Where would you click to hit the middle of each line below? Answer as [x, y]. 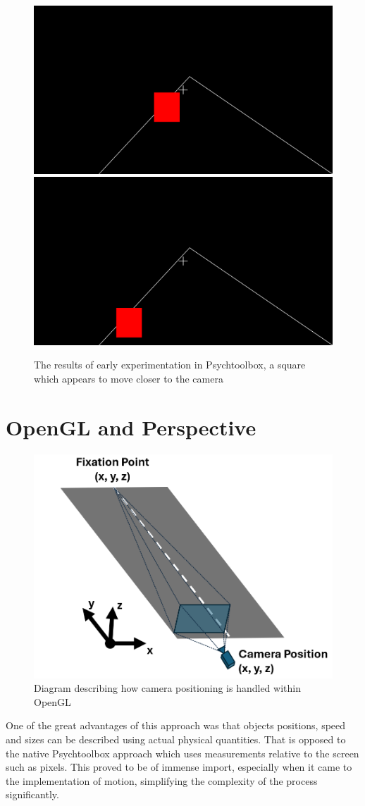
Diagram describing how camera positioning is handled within [167, 688]
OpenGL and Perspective [131, 427]
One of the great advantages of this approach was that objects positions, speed [176, 725]
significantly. [32, 794]
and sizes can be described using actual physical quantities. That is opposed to [176, 739]
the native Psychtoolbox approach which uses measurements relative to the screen [182, 753]
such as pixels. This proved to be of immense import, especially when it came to [179, 767]
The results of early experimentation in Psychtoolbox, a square [170, 365]
